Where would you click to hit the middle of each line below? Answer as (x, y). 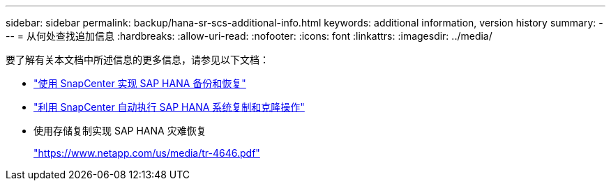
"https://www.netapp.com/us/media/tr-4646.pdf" (147, 153)
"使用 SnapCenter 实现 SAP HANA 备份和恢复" (140, 83)
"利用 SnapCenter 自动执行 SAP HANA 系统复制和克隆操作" (169, 107)
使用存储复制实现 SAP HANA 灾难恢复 (120, 131)
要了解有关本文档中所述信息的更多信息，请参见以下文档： (137, 60)
